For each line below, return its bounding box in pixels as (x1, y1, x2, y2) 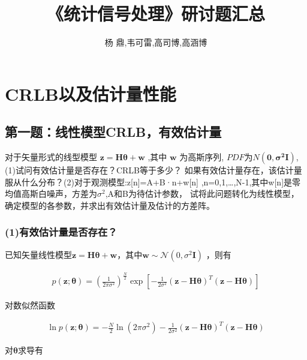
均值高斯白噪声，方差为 (5, 187, 97, 200)
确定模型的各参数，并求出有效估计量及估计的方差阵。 (5, 199, 215, 211)
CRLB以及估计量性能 (5, 81, 176, 106)
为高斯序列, (179, 151, 224, 163)
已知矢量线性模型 (5, 248, 72, 260)
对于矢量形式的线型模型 (5, 151, 97, 163)
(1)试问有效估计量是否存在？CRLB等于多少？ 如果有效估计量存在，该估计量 (5, 164, 302, 176)
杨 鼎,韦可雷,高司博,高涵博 (104, 36, 207, 49)
